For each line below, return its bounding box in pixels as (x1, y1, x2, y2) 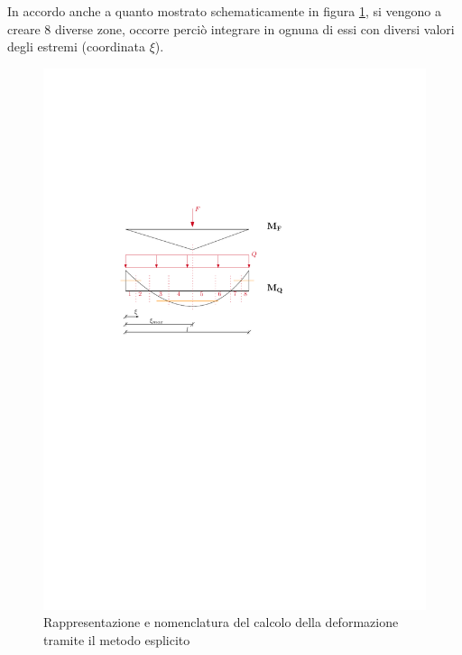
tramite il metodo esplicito (43, 630, 190, 649)
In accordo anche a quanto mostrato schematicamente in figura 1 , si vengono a (7, 2, 441, 20)
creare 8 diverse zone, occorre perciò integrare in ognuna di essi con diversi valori (7, 19, 455, 38)
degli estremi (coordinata (7, 37, 145, 56)
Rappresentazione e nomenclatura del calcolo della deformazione (43, 613, 399, 632)
